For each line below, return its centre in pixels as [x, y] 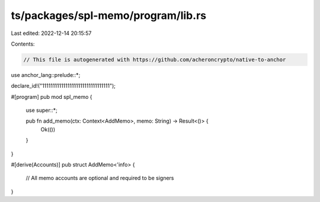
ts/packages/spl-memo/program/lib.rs [109, 15]
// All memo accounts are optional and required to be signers [100, 178]
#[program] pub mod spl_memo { [52, 97]
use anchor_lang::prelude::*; [46, 75]
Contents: [23, 44]
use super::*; [41, 110]
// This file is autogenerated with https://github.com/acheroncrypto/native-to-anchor [155, 60]
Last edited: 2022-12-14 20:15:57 [51, 33]
